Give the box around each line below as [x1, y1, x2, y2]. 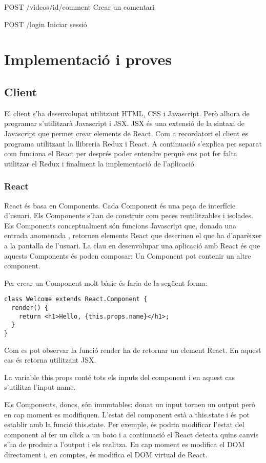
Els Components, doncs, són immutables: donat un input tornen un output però [4, 398, 255, 409]
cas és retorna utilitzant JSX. [4, 354, 96, 365]
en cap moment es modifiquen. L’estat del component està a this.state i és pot [4, 409, 250, 419]
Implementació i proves [4, 49, 172, 70]
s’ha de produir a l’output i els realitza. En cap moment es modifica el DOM [4, 439, 245, 450]
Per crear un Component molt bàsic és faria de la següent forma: [4, 277, 208, 288]
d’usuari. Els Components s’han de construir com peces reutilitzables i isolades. [4, 210, 253, 221]
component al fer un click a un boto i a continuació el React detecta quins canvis [4, 429, 259, 439]
